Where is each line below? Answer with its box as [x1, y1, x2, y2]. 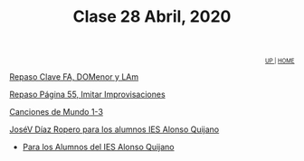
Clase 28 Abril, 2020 [72, 6, 232, 27]
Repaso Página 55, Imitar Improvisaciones [9, 89, 166, 100]
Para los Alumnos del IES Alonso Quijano [22, 142, 175, 153]
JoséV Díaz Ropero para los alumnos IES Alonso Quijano [9, 124, 220, 135]
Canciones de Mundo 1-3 [9, 107, 104, 118]
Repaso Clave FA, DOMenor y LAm [9, 71, 138, 82]
